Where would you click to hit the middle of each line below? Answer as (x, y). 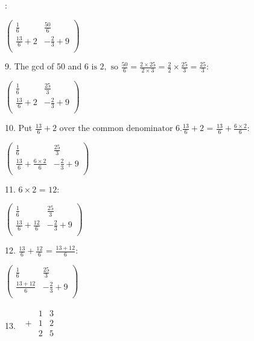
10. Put (19, 128)
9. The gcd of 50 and (43, 66)
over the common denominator (116, 129)
